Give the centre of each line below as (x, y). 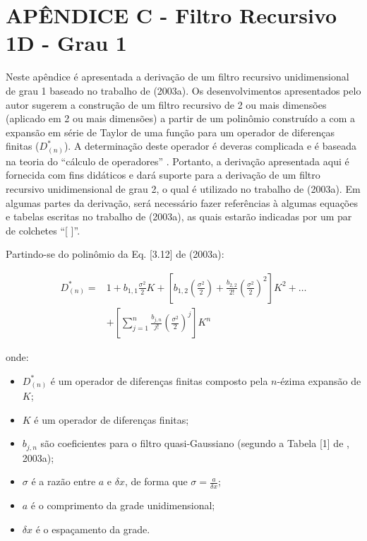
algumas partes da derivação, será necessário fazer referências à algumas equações (182, 202)
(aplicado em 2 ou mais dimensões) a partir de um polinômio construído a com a (181, 118)
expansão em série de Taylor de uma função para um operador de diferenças (170, 132)
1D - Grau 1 (66, 43)
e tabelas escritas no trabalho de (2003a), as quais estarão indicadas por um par (179, 216)
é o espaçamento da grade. (93, 529)
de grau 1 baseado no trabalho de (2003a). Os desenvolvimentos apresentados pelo (183, 90)
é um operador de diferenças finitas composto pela (159, 380)
